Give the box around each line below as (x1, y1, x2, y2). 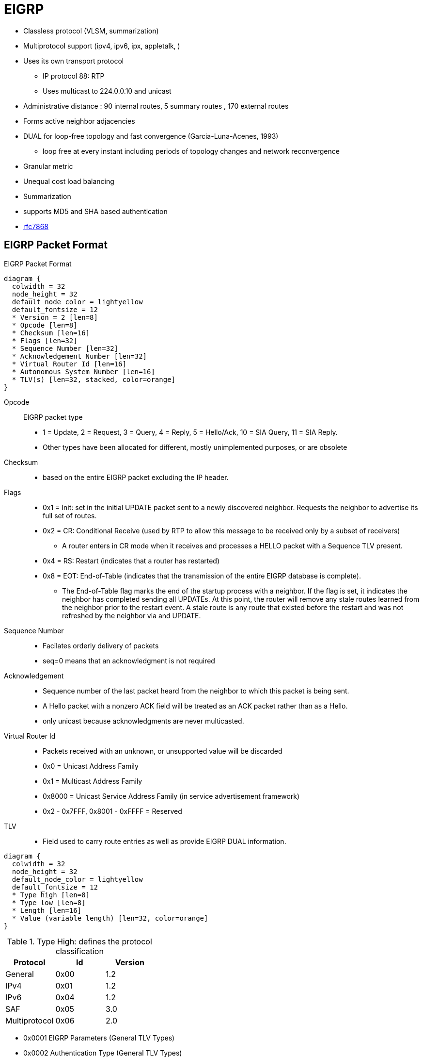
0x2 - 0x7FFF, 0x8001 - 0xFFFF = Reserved (43, 807, 182, 815)
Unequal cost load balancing (23, 177, 114, 185)
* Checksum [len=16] (12, 329, 90, 337)
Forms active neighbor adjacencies (23, 116, 135, 125)
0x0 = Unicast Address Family (43, 761, 139, 770)
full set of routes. (43, 511, 97, 520)
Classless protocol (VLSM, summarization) (23, 26, 159, 35)
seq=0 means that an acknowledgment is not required (43, 656, 215, 665)
